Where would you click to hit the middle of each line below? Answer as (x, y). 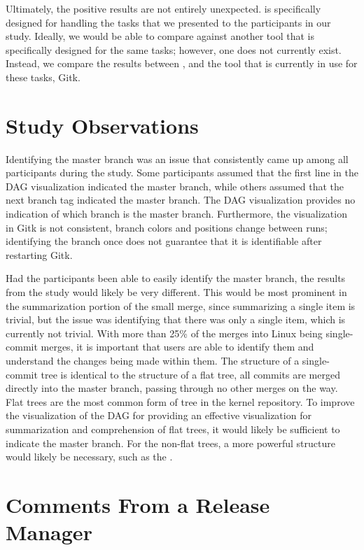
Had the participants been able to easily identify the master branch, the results (176, 278)
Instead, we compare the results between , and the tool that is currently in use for (182, 63)
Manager (49, 532)
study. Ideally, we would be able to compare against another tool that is (160, 36)
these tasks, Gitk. (43, 77)
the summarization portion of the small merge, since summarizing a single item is (181, 305)
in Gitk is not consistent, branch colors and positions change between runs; (167, 227)
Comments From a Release (138, 504)
